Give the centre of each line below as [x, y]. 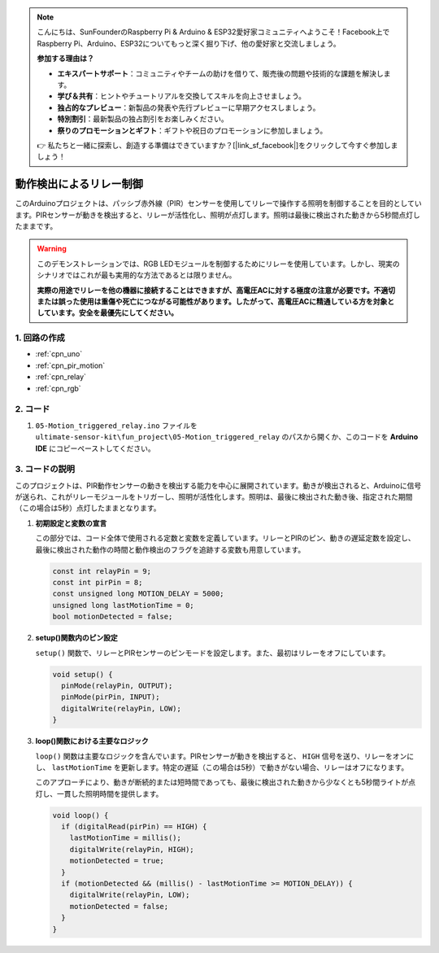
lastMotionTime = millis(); [126, 838]
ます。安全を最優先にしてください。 [118, 313]
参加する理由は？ [65, 59]
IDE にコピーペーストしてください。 [95, 448]
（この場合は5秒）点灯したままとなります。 [88, 508]
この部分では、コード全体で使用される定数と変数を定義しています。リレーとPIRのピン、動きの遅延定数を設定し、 [226, 538]
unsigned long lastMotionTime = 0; [123, 605]
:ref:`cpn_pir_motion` [70, 365]
